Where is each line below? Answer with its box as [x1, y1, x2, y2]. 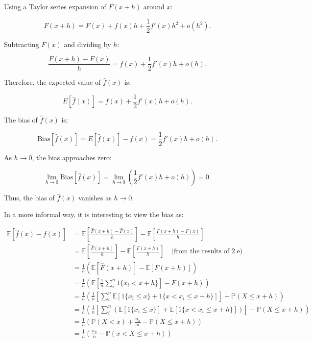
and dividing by [64, 39, 111, 49]
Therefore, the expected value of [4, 77, 101, 87]
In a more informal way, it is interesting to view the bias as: [4, 209, 184, 219]
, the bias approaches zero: [32, 152, 112, 162]
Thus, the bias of [4, 193, 55, 203]
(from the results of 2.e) [171, 248, 243, 255]
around [143, 1, 165, 11]
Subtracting [4, 39, 39, 49]
